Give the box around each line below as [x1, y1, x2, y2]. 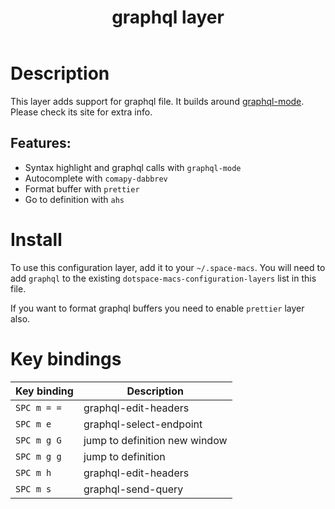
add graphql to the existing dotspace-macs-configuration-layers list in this [10, 272, 317, 284]
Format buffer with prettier [24, 182, 140, 195]
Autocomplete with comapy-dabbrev [24, 172, 168, 184]
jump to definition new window [83, 433, 228, 447]
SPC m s [15, 483, 52, 495]
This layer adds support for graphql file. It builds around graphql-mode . [10, 95, 305, 107]
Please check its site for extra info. [10, 106, 153, 118]
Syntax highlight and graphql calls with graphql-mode [24, 161, 242, 173]
